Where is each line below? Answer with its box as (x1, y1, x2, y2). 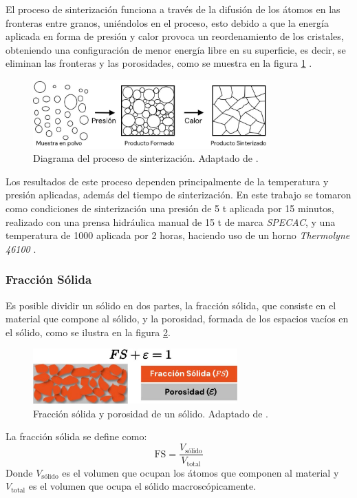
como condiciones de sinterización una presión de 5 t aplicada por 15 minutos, (6, 200, 334, 215)
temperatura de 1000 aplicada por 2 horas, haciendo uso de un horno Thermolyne (6, 228, 350, 242)
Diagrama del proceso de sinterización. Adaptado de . (33, 151, 259, 165)
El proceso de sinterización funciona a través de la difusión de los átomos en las (6, 2, 340, 16)
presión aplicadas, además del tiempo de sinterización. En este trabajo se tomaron (6, 187, 351, 202)
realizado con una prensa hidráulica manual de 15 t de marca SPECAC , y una (6, 214, 336, 229)
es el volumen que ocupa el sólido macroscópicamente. (28, 479, 257, 493)
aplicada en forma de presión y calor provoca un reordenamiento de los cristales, (6, 29, 344, 43)
